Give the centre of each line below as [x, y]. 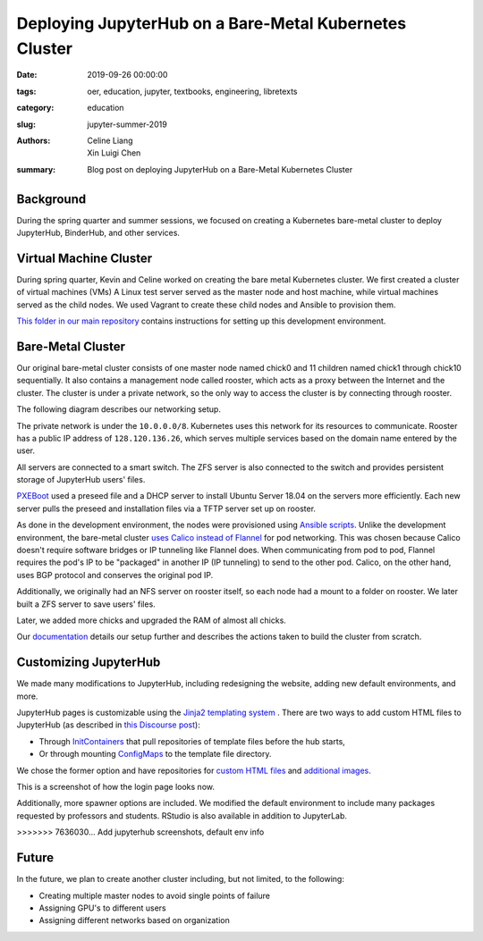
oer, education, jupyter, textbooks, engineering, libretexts [192, 91]
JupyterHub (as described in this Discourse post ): [108, 725]
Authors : [34, 140]
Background [51, 199]
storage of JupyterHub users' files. [81, 480]
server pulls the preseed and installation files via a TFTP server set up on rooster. [166, 508]
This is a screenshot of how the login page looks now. [115, 787]
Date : [27, 75]
